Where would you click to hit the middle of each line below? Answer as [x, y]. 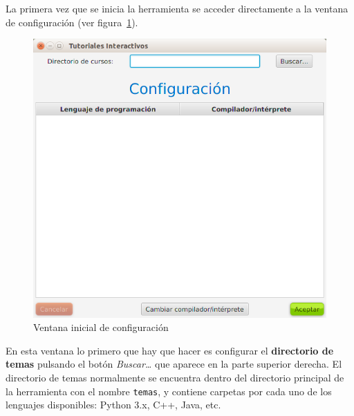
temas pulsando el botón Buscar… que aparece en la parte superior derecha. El [174, 364]
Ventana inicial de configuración [101, 327]
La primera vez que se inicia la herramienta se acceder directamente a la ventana [177, 8]
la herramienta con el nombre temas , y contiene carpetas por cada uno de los [169, 391]
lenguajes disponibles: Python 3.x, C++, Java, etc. [113, 405]
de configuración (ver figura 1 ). [72, 22]
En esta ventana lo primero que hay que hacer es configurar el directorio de [170, 350]
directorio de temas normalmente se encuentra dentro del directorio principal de [175, 378]
